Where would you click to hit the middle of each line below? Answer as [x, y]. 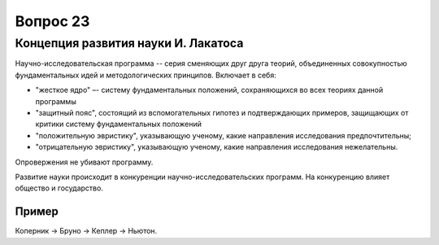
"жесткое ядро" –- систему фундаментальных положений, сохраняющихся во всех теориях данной [209, 90]
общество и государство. [59, 188]
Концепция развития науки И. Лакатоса [129, 43]
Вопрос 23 [52, 21]
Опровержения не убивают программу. [84, 162]
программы [56, 101]
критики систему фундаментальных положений [119, 124]
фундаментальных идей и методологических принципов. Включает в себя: [146, 75]
